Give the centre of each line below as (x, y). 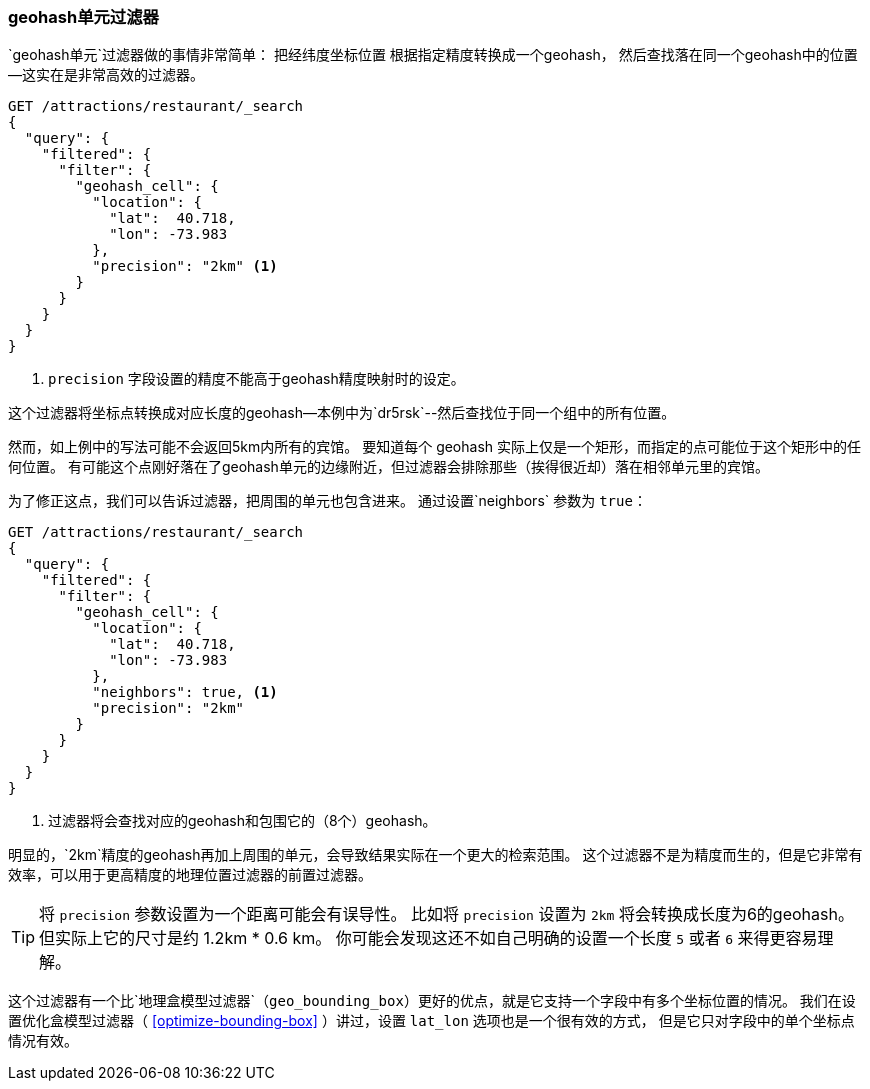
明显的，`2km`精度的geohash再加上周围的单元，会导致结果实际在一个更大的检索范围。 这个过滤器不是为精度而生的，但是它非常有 (435, 855)
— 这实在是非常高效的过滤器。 (106, 75)
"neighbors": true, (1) (185, 692)
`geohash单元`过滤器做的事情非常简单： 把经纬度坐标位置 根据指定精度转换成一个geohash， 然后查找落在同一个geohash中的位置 (433, 55)
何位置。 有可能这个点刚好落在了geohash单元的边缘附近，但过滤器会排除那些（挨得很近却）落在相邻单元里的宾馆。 (388, 467)
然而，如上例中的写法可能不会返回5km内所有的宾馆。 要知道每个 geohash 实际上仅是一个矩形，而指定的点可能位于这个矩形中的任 (435, 447)
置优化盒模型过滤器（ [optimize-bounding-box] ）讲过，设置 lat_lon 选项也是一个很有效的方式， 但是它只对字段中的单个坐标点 (431, 1021)
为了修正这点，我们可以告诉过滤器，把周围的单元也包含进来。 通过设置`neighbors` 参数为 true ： (327, 501)
